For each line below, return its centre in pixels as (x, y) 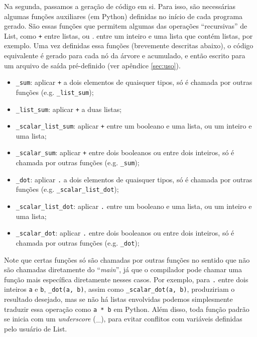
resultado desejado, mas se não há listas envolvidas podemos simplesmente (118, 299)
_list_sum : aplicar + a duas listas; (69, 109)
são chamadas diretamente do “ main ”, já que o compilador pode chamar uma (123, 269)
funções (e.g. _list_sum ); (55, 92)
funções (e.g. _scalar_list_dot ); (67, 189)
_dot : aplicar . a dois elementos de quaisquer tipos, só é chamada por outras (134, 179)
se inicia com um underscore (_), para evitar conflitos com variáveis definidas (123, 319)
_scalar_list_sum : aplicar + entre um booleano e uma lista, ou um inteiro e (134, 126)
